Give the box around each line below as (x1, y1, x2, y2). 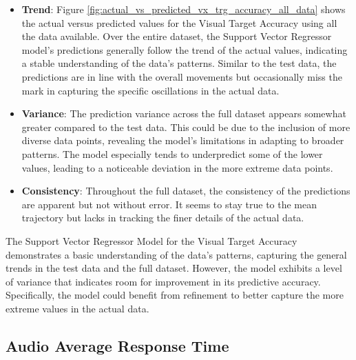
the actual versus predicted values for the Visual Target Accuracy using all (21, 15, 337, 30)
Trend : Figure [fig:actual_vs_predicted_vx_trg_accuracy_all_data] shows (21, 2, 346, 16)
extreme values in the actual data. (6, 301, 149, 315)
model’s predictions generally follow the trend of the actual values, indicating (21, 42, 348, 57)
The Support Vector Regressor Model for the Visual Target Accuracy (6, 233, 297, 248)
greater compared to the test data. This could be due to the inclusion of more (21, 119, 350, 134)
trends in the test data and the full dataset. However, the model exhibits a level (6, 261, 342, 275)
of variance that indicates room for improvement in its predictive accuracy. (6, 274, 321, 288)
